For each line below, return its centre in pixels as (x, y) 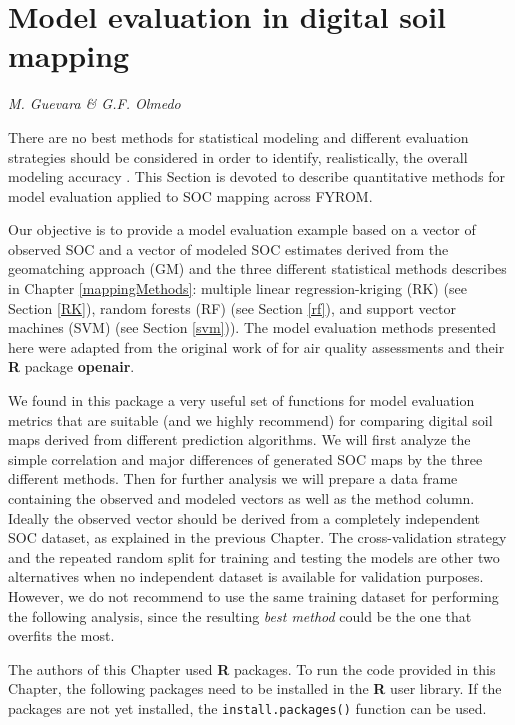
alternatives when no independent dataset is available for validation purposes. (246, 576)
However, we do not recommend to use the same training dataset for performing (253, 595)
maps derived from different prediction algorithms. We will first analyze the (239, 439)
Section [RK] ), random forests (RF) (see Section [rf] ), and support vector (232, 307)
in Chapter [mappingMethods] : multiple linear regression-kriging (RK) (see (237, 288)
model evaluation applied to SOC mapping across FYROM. (190, 195)
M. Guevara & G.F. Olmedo (94, 103)
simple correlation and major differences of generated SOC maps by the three (245, 458)
